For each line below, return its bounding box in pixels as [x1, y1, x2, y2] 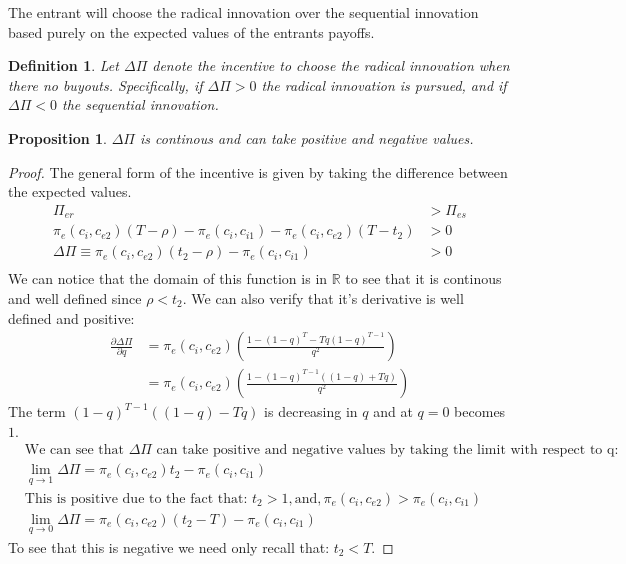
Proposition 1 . [8, 127, 107, 148]
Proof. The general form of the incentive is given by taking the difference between [8, 161, 508, 182]
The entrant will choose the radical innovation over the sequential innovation [8, 2, 479, 22]
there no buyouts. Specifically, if [8, 74, 203, 95]
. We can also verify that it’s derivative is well [182, 287, 464, 308]
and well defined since [8, 287, 142, 308]
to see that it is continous [345, 268, 502, 289]
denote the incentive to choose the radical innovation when [152, 55, 510, 76]
